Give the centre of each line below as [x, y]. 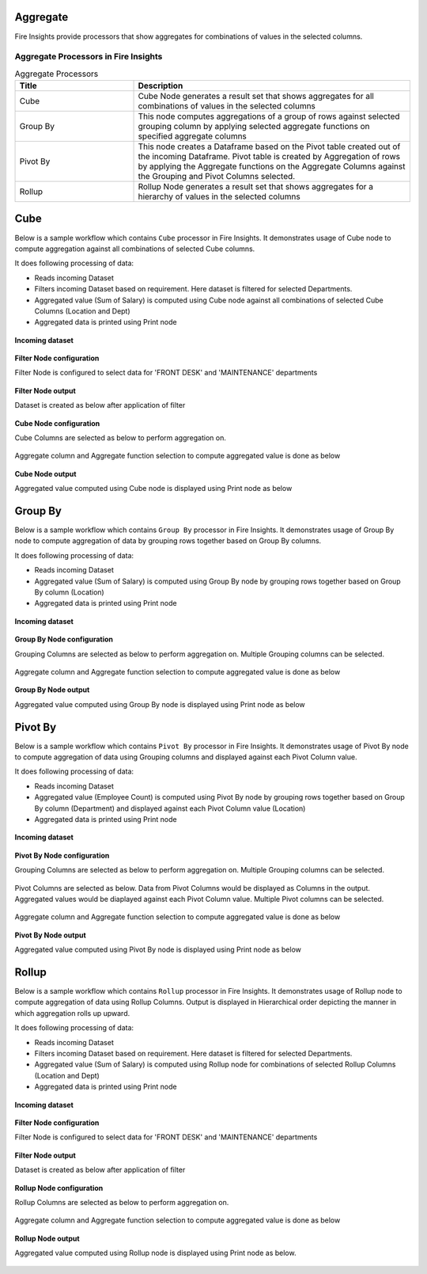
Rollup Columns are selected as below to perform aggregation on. [122, 1202]
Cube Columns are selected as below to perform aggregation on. [121, 438]
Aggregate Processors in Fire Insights [89, 57]
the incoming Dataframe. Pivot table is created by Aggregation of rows [269, 157]
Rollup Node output [47, 1238]
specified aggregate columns [192, 136]
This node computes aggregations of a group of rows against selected [269, 116]
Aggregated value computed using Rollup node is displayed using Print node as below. [155, 1253]
